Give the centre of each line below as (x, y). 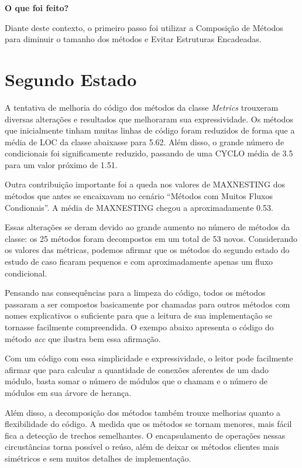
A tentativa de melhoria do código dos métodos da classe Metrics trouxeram (142, 107)
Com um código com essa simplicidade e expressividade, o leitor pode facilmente (149, 358)
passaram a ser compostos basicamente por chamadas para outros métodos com (147, 304)
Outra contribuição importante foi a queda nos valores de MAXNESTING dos (145, 184)
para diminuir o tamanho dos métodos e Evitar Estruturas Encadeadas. (133, 39)
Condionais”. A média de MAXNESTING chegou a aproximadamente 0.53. (139, 207)
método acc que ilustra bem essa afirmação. (83, 338)
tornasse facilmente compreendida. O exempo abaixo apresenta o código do (139, 327)
